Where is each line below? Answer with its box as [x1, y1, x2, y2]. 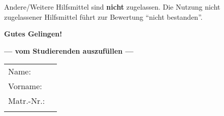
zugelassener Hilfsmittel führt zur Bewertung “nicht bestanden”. [4, 11, 203, 22]
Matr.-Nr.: [8, 95, 45, 107]
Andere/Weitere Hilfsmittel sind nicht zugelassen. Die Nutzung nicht [4, 2, 220, 12]
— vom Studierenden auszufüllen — [4, 45, 134, 56]
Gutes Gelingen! [4, 28, 62, 39]
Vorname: [8, 80, 42, 92]
